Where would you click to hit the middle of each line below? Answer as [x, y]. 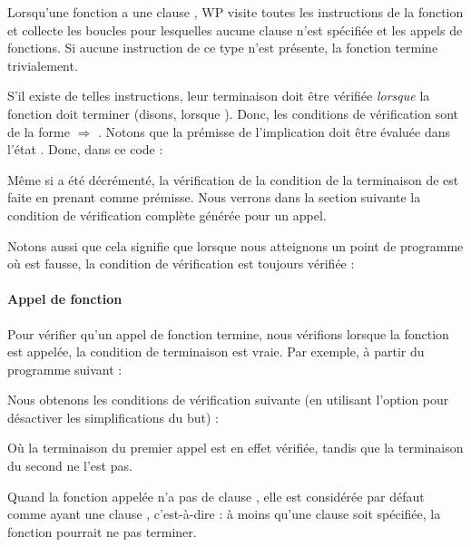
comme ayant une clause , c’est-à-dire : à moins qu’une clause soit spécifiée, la [224, 514]
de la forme [39, 131]
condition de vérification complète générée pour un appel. [167, 215]
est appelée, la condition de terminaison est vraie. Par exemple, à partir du [216, 352]
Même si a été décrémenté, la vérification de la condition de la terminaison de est [233, 179]
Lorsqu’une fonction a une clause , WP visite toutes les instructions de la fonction [235, 12]
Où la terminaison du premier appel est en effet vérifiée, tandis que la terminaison [235, 448]
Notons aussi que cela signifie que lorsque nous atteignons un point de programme [235, 245]
